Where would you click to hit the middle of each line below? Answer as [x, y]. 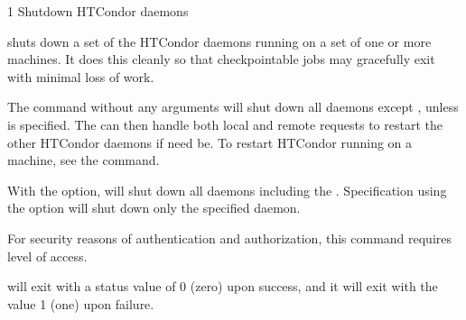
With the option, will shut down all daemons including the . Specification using [227, 190]
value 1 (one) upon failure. [81, 303]
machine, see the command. [84, 160]
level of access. [47, 256]
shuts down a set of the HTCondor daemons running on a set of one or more [219, 41]
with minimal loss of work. [81, 76]
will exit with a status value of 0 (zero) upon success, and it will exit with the [223, 286]
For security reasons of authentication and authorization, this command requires [230, 238]
